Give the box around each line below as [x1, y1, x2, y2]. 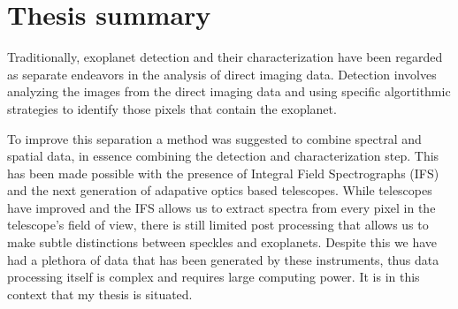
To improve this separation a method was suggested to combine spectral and [7, 129, 422, 147]
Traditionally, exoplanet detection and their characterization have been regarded [7, 48, 443, 66]
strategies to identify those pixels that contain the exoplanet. [7, 99, 337, 117]
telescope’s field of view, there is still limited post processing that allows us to [7, 215, 429, 234]
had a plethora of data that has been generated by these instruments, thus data [7, 250, 439, 268]
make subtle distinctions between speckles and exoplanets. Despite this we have [7, 233, 438, 252]
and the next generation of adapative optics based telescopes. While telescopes [7, 181, 432, 200]
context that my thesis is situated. [7, 284, 193, 303]
